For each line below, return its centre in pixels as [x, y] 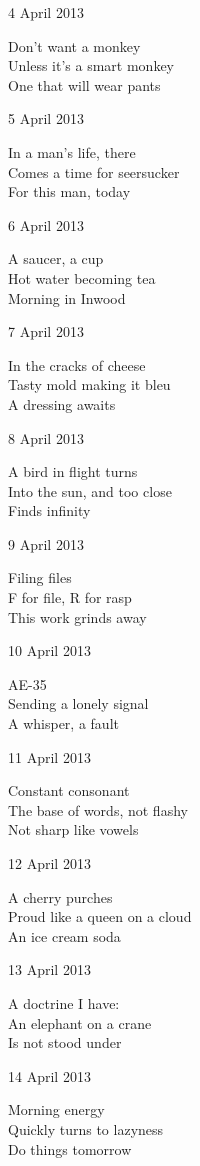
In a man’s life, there [72, 151]
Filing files [40, 577]
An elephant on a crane [80, 1022]
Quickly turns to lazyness [86, 1128]
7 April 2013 [46, 331]
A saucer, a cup [56, 258]
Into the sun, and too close [90, 490]
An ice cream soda [64, 935]
